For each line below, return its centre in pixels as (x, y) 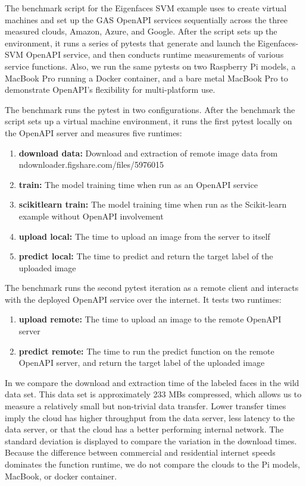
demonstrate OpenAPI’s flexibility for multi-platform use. (110, 90)
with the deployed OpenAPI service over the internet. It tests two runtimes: (143, 299)
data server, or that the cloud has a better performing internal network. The (144, 429)
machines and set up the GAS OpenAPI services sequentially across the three (146, 19)
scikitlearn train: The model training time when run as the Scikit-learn (153, 204)
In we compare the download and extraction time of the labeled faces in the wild (152, 382)
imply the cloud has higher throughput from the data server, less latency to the (150, 417)
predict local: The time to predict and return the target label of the (146, 256)
